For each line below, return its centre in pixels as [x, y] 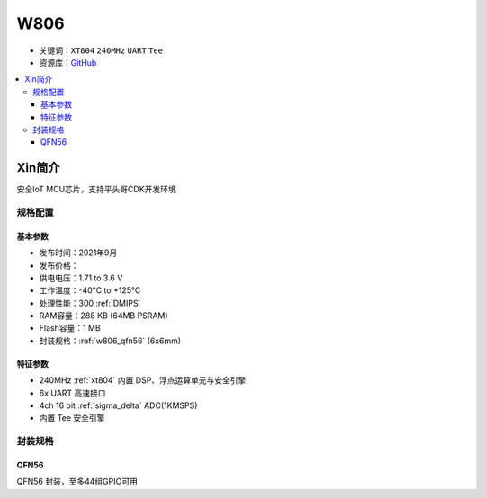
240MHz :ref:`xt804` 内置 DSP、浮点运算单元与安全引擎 [143, 380]
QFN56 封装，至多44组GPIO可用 [77, 482]
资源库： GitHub [68, 62]
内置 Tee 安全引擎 [72, 418]
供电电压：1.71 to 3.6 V [81, 278]
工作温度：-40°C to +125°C [90, 290]
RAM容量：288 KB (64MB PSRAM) [103, 316]
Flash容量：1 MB [70, 328]
